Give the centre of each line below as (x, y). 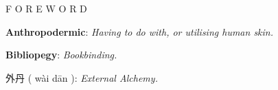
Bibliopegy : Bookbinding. (61, 55)
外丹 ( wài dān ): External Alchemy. (82, 77)
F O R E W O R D (46, 8)
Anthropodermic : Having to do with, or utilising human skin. (140, 31)
